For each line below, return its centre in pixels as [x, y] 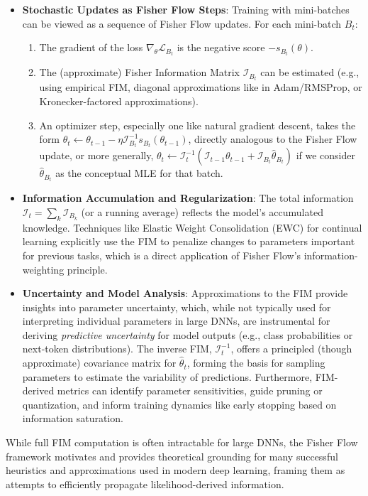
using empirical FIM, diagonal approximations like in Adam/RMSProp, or [201, 87]
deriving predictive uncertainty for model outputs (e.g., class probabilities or [188, 334]
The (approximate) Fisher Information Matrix [140, 72]
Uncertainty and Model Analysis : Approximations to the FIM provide [185, 293]
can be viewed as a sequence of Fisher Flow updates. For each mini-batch [182, 23]
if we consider [325, 155]
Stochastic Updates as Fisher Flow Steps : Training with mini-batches [186, 9]
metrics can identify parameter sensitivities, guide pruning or [190, 390]
